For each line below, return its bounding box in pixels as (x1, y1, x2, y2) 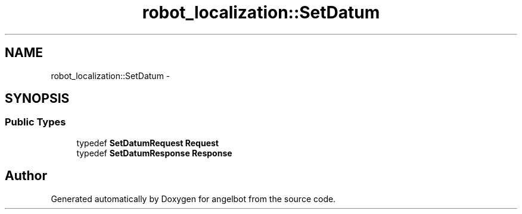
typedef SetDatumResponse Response (76, 147, 232, 158)
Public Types (5, 116, 66, 128)
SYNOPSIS (5, 91, 70, 106)
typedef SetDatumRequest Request (76, 137, 219, 148)
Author (5, 168, 47, 184)
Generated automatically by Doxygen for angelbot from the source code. (51, 193, 336, 204)
